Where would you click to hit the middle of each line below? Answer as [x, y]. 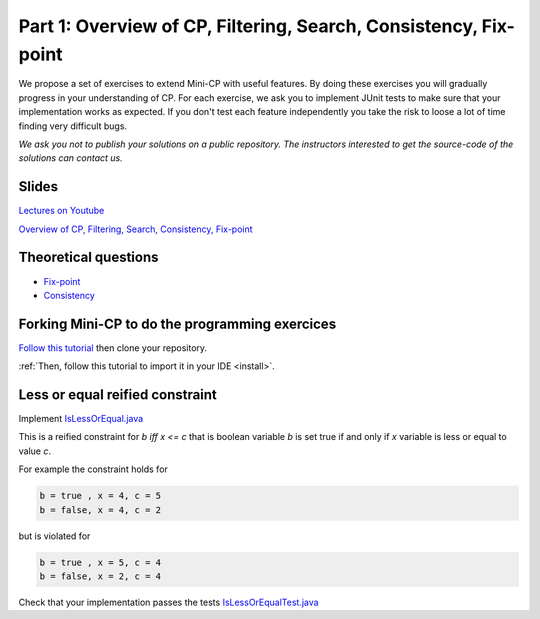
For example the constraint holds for [93, 469]
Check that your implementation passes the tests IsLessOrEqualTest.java [168, 602]
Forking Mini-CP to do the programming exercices [177, 323]
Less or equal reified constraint [117, 394]
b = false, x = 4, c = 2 [100, 509]
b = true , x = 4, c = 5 [100, 496]
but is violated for [54, 536]
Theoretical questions [88, 257]
